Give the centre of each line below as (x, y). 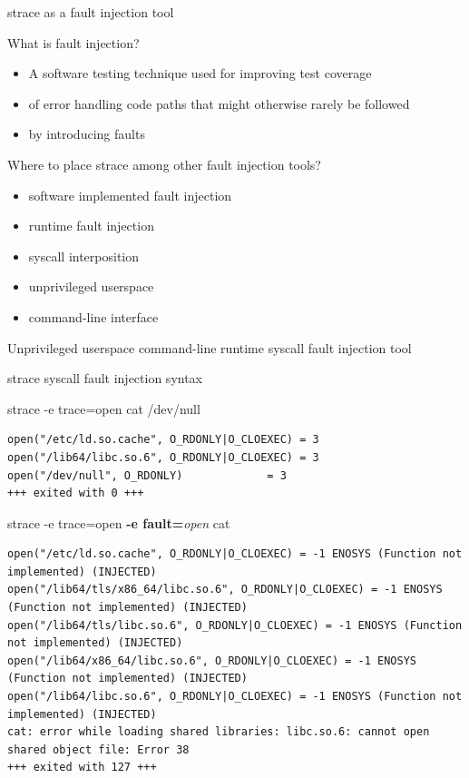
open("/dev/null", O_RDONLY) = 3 (147, 475)
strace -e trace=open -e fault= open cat (119, 522)
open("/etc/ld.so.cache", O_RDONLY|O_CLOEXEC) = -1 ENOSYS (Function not (235, 554)
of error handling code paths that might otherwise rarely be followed (219, 103)
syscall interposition (84, 256)
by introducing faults (87, 134)
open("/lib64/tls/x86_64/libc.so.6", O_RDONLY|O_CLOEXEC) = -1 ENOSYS (225, 590)
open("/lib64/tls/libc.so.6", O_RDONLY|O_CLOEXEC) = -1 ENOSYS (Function (235, 625)
